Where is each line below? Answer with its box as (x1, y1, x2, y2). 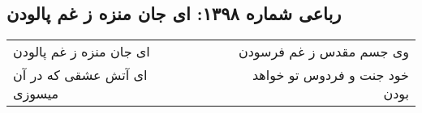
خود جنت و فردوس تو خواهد (252, 65, 409, 85)
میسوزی (13, 84, 59, 103)
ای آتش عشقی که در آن (13, 65, 148, 85)
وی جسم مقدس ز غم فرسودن (238, 42, 409, 61)
